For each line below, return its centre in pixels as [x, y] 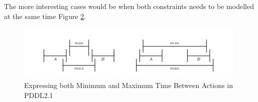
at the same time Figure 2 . [45, 16]
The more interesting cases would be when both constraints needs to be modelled [129, 6]
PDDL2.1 [39, 95]
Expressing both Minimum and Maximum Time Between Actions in [128, 85]
